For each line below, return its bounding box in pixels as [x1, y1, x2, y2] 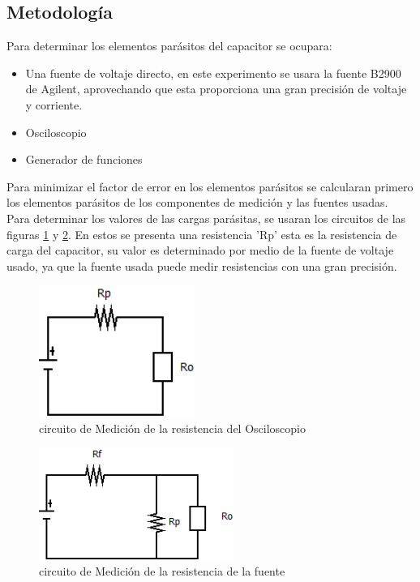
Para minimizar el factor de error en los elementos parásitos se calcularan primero [6, 178, 414, 195]
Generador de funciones [25, 151, 143, 168]
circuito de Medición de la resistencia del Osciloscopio [39, 419, 306, 436]
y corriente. [25, 96, 83, 113]
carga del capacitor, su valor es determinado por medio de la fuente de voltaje [6, 242, 394, 259]
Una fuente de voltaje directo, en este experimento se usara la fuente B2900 [25, 64, 401, 81]
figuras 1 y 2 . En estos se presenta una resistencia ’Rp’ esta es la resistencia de [6, 225, 397, 242]
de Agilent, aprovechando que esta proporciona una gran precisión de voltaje [25, 80, 407, 97]
